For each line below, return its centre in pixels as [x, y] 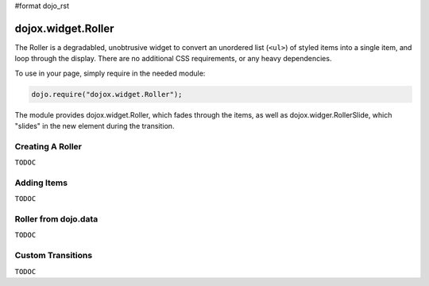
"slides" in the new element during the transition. [95, 126]
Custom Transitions [54, 256]
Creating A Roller [48, 146]
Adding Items [41, 183]
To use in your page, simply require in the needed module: [110, 73]
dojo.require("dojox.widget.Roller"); [107, 94]
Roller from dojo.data [56, 219]
